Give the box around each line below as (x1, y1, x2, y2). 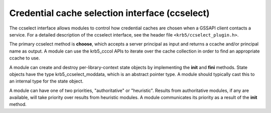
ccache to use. (9, 55, 40, 61)
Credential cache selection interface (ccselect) (9, 7, 210, 18)
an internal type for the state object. (9, 78, 84, 84)
